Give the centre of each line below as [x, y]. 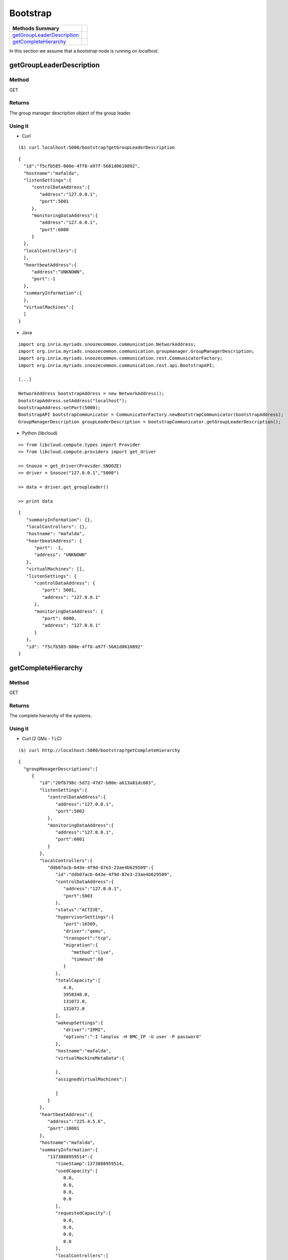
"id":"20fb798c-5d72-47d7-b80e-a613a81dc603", [98, 783]
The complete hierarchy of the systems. [51, 716]
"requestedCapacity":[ [84, 1213]
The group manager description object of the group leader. [70, 113]
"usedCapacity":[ [77, 1171]
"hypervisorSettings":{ [85, 917]
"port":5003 [78, 896]
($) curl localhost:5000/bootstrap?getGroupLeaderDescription [97, 148]
